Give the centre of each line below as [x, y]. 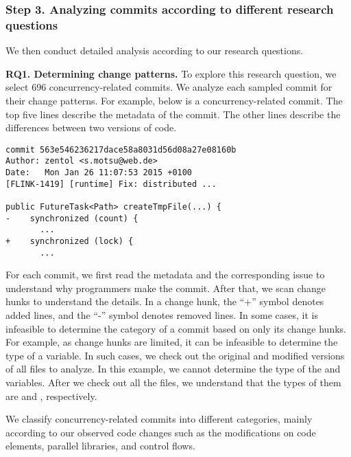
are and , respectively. [51, 395]
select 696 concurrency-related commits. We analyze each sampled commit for [169, 87]
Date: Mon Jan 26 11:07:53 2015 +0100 [99, 173]
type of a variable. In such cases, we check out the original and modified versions [175, 355]
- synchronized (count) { [72, 218]
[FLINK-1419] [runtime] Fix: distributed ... [111, 184]
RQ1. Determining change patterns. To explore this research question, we [171, 73]
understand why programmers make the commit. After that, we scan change [166, 288]
